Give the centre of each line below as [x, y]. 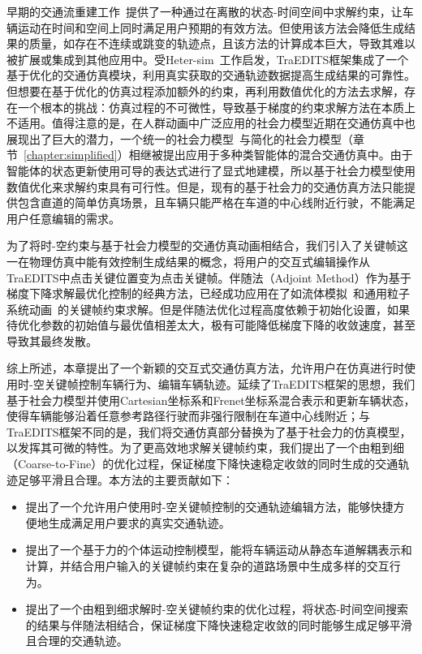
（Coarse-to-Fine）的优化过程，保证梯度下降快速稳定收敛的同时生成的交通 [202, 464]
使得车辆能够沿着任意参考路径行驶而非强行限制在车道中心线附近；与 [188, 416]
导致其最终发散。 [52, 340]
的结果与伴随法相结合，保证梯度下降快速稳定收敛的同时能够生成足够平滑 [219, 624]
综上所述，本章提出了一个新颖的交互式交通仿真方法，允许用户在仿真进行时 [205, 368]
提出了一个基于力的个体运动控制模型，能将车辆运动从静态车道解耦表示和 [219, 550]
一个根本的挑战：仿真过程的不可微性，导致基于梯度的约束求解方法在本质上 [216, 107]
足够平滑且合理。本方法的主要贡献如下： [125, 479]
